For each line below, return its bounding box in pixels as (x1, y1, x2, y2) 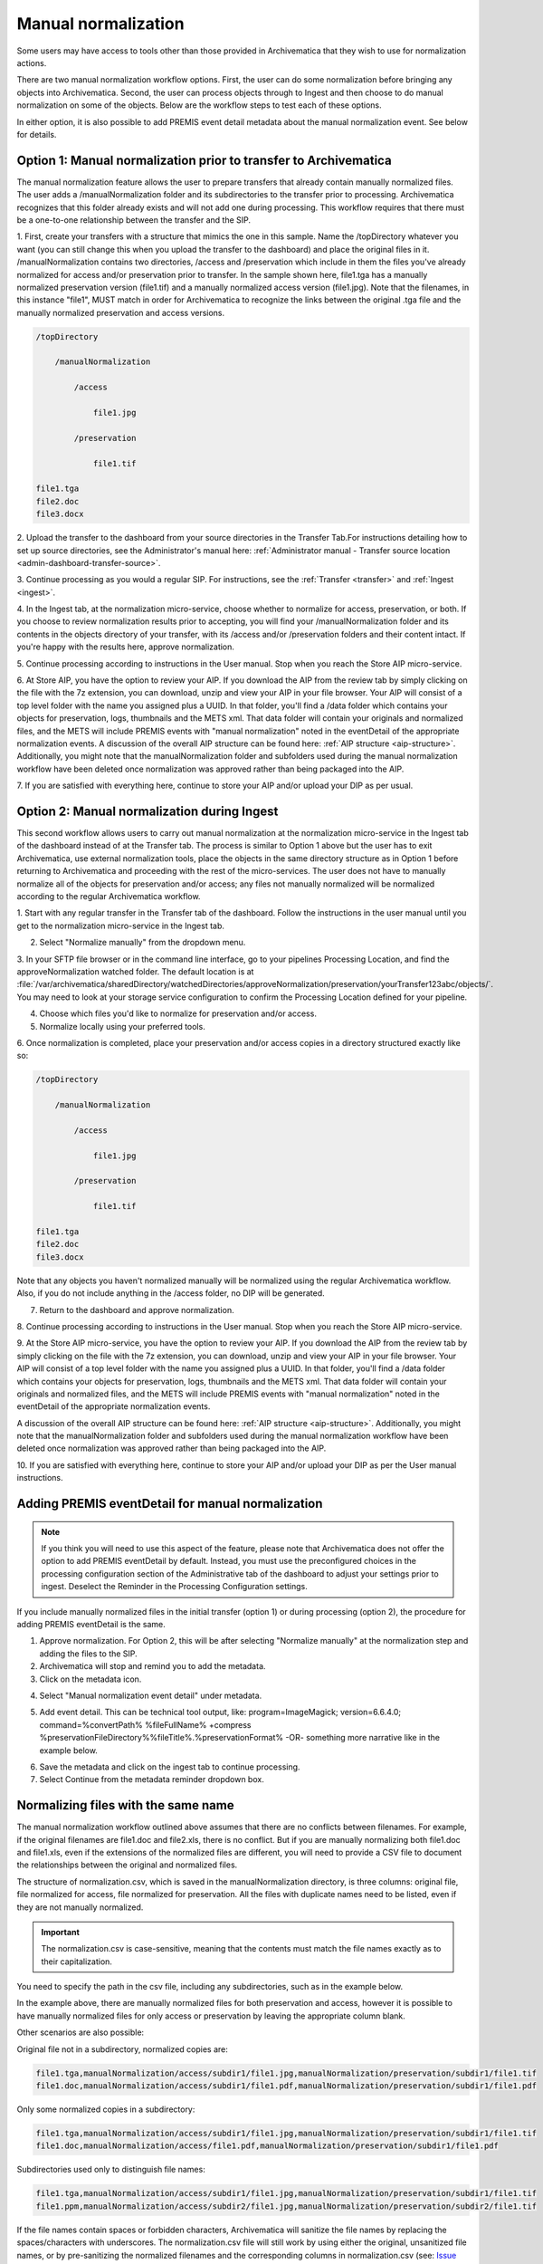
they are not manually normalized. (16, 1902, 144, 1913)
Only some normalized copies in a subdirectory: (16, 2104, 195, 2115)
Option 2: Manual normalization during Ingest (16, 803, 279, 819)
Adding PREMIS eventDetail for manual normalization (16, 1496, 323, 1511)
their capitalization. (41, 1956, 113, 1967)
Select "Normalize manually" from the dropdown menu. (39, 937, 246, 948)
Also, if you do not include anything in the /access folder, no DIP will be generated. (16, 1288, 325, 1299)
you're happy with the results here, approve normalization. (16, 641, 235, 652)
